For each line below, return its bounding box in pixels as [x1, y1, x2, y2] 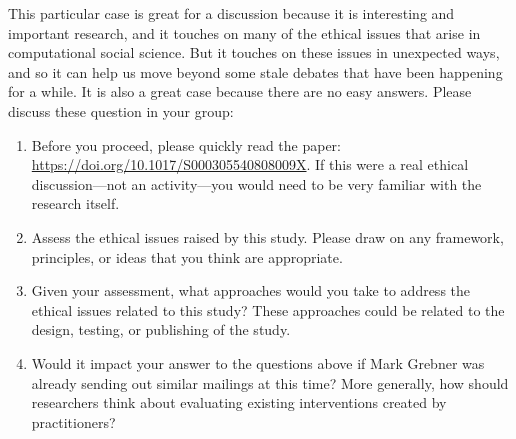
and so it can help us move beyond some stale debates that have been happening [8, 61, 503, 82]
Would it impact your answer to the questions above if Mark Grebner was [31, 352, 485, 373]
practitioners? [31, 411, 116, 432]
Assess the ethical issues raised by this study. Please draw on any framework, [31, 226, 504, 247]
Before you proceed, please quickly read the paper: [31, 134, 341, 155]
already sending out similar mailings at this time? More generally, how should [31, 372, 509, 393]
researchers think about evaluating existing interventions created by [31, 392, 447, 413]
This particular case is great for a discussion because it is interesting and [8, 3, 455, 23]
